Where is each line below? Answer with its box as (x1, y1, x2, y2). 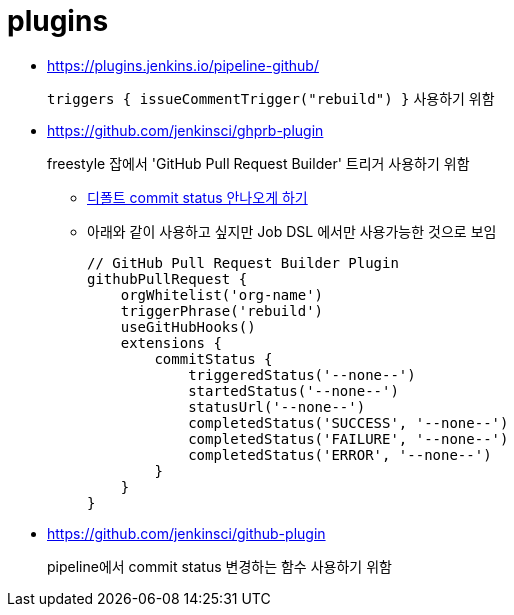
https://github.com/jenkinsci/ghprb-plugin (47, 121, 324, 139)
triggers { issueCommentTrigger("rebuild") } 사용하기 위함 (47, 89, 495, 107)
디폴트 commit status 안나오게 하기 (87, 188, 308, 206)
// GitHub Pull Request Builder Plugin (87, 254, 399, 271)
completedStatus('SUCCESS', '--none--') (188, 414, 509, 431)
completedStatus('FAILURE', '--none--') (188, 430, 509, 447)
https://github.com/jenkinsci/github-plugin (47, 524, 326, 542)
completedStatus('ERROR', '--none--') (188, 446, 492, 463)
